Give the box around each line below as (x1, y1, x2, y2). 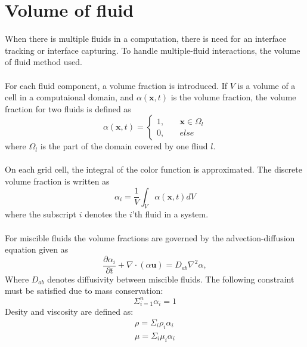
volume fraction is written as (5, 175, 110, 188)
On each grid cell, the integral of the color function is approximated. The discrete (5, 163, 302, 176)
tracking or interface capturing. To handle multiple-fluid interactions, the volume (5, 44, 300, 56)
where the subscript (5, 208, 77, 220)
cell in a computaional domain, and (5, 91, 134, 103)
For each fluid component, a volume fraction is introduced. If (5, 79, 227, 91)
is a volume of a (237, 79, 296, 91)
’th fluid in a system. (132, 208, 209, 220)
